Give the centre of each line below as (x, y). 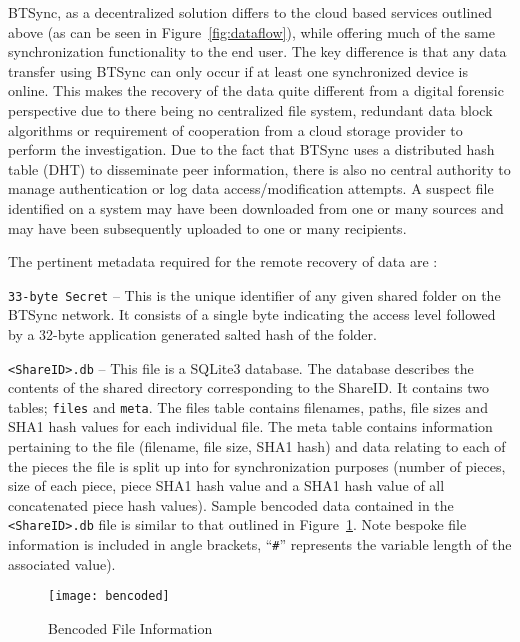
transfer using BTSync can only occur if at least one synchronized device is (238, 70)
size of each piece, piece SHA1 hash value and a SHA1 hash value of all (226, 485)
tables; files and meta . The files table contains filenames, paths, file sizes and (248, 406)
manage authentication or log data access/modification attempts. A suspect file (251, 188)
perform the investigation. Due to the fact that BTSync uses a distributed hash (251, 149)
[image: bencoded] (109, 596)
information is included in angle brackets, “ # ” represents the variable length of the (260, 544)
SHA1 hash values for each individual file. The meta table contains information (250, 426)
